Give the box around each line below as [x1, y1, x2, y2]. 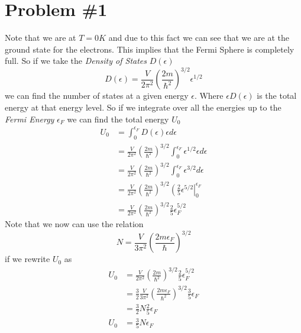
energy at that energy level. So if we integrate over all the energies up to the [5, 101, 281, 113]
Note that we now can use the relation [5, 218, 144, 230]
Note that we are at [5, 31, 76, 44]
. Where [194, 89, 224, 102]
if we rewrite [5, 253, 50, 265]
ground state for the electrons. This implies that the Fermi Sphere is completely [5, 43, 294, 55]
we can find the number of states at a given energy [5, 89, 189, 102]
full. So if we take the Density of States [5, 54, 147, 67]
